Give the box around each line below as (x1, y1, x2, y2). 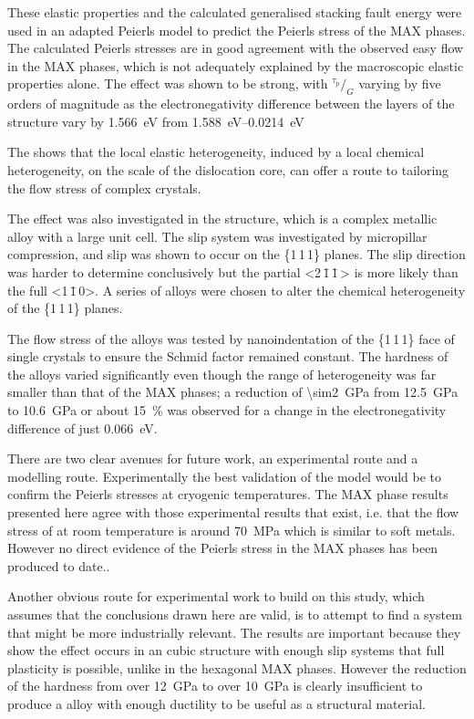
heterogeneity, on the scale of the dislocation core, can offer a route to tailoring (7, 160, 449, 179)
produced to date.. (7, 556, 110, 575)
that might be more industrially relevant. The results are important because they (7, 622, 461, 641)
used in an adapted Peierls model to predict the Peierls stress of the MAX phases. (7, 20, 466, 39)
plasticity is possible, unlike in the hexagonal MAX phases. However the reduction (7, 658, 467, 677)
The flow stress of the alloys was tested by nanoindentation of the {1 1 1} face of (7, 328, 455, 348)
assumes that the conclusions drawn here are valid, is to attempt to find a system (7, 605, 462, 624)
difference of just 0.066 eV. (7, 418, 158, 437)
